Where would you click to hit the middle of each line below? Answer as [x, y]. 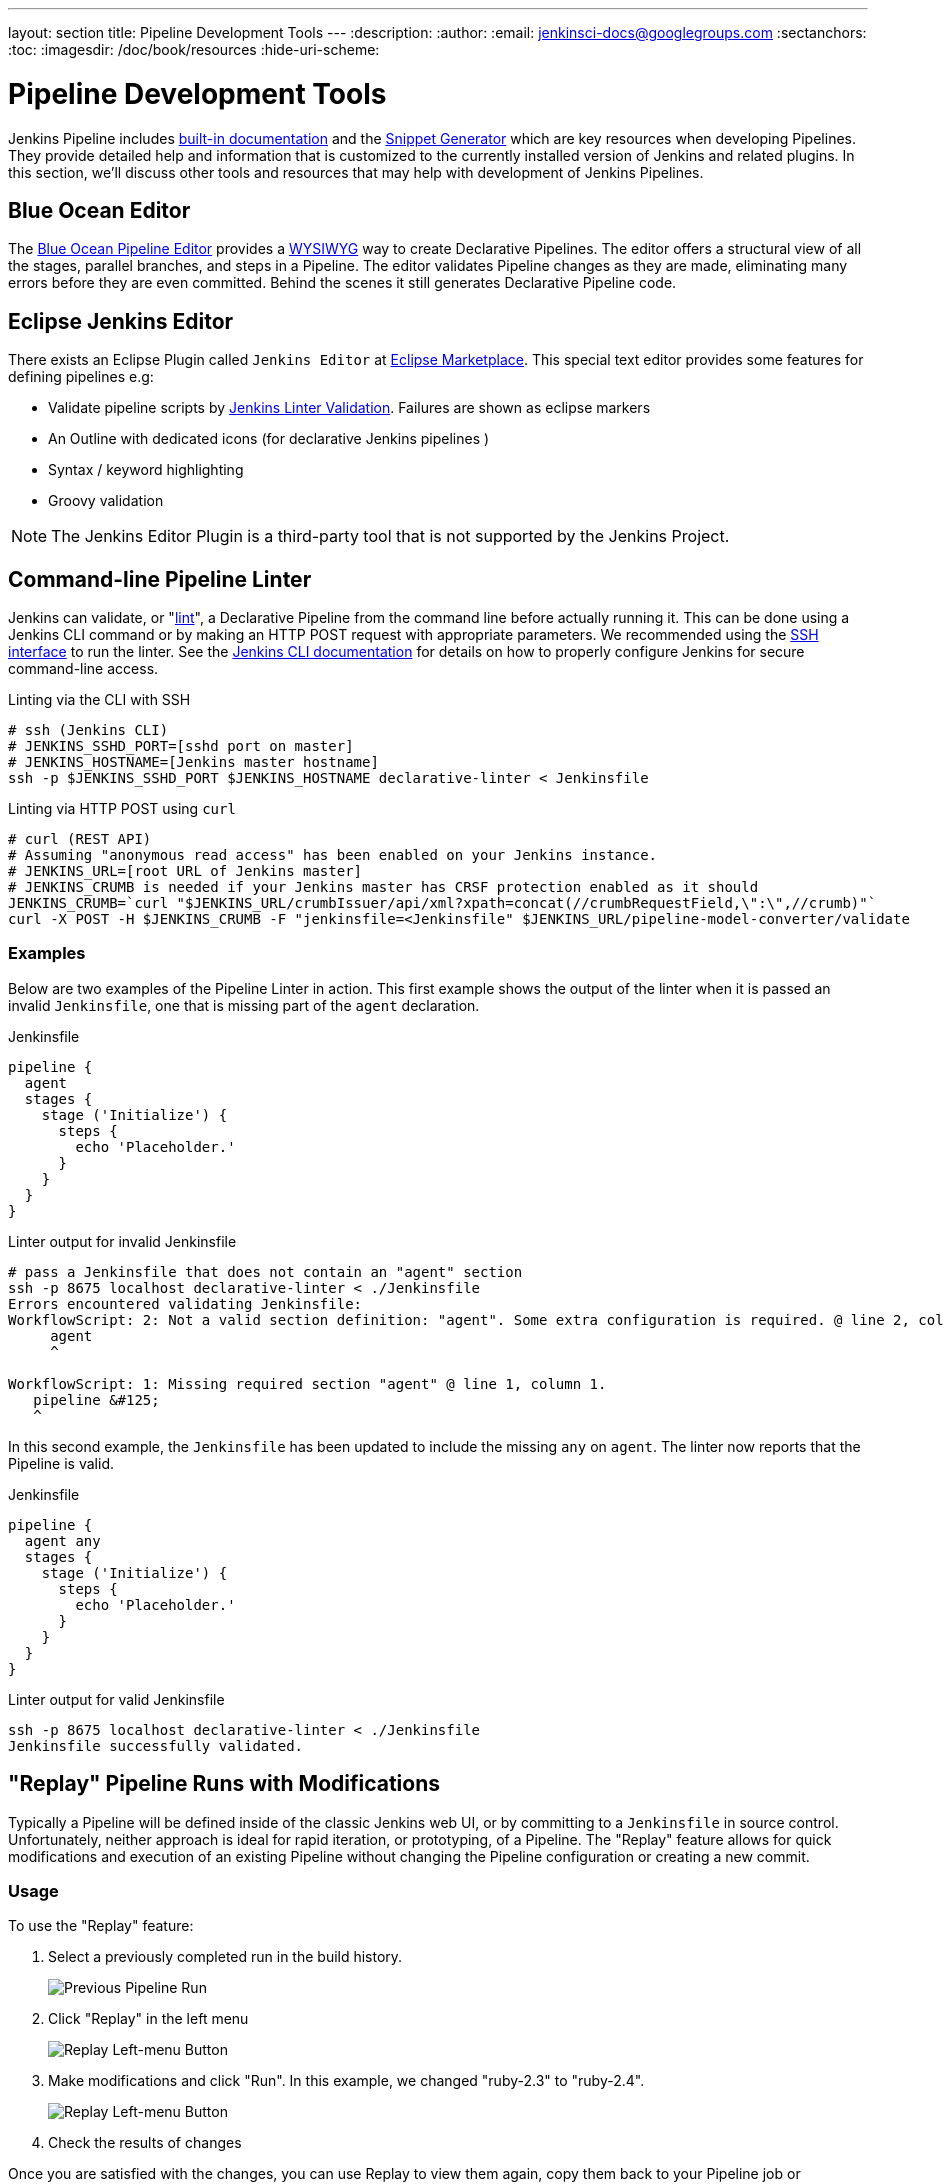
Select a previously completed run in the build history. [225, 1957]
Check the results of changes [145, 2143]
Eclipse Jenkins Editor [121, 321]
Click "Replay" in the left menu [148, 2019]
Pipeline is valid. [61, 1463]
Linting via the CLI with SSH [99, 700]
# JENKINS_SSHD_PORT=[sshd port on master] [181, 746]
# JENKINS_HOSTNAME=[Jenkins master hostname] [193, 762]
